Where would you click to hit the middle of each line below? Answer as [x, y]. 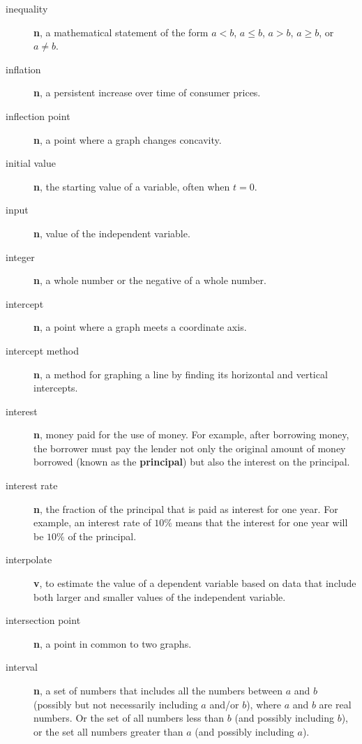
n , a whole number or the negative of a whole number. [150, 280]
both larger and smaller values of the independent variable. [160, 596]
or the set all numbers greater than [108, 731]
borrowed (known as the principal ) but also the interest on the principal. [192, 462]
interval [22, 667]
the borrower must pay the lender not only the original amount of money [190, 448]
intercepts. [56, 388]
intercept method [43, 350]
